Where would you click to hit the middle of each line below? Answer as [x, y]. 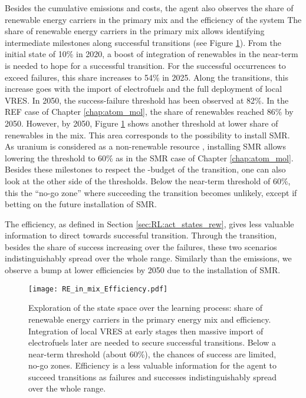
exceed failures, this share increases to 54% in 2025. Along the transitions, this [147, 77]
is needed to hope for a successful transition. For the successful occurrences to [145, 65]
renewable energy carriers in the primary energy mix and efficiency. [150, 319]
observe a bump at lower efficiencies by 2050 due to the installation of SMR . [143, 270]
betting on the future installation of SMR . [81, 204]
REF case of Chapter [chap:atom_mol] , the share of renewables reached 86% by [149, 112]
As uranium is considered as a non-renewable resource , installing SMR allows [145, 146]
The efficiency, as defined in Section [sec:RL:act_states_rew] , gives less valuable [149, 223]
